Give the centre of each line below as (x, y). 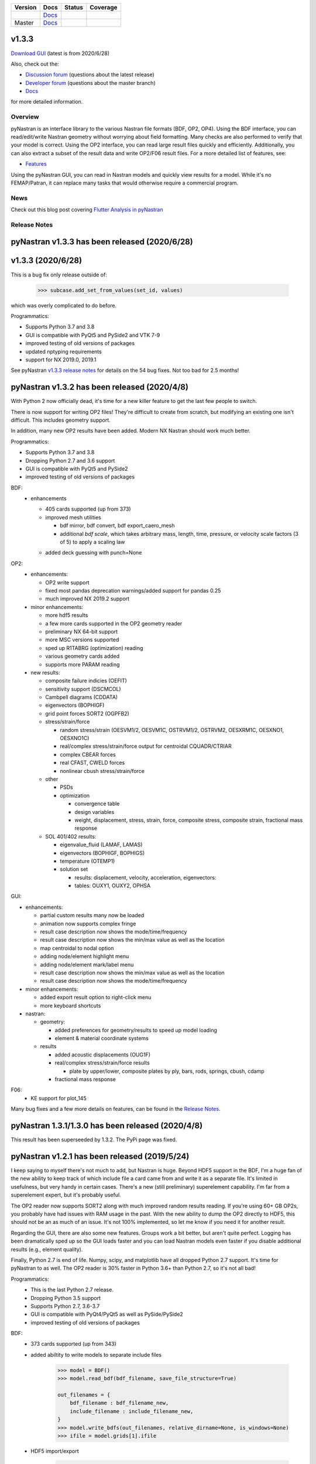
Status (74, 7)
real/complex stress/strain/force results (102, 1063)
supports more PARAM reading (83, 664)
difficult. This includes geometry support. (61, 420)
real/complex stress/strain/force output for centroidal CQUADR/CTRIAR (146, 746)
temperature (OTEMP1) (87, 861)
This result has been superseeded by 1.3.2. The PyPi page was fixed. (94, 1140)
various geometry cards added (83, 656)
